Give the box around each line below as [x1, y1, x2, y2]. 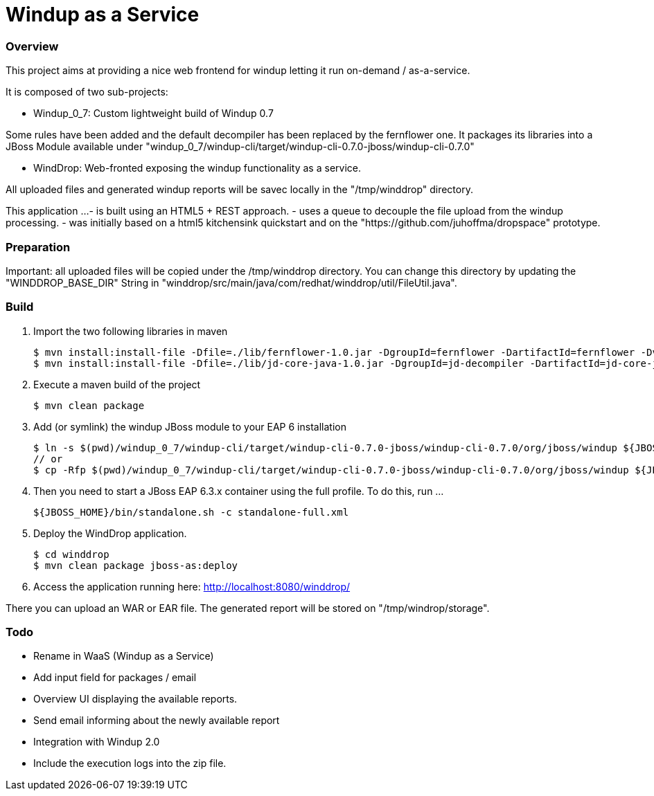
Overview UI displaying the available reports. [33, 693, 238, 705]
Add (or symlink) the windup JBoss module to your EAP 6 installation [33, 420, 346, 433]
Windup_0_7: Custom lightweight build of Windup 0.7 [33, 107, 274, 120]
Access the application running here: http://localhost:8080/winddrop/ [33, 580, 351, 593]
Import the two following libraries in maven [33, 325, 228, 337]
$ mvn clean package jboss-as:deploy [33, 559, 238, 571]
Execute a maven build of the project [33, 378, 201, 390]
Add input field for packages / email [33, 671, 197, 684]
